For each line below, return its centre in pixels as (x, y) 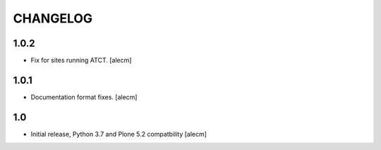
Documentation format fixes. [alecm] (84, 97)
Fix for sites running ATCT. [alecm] (81, 61)
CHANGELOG (53, 18)
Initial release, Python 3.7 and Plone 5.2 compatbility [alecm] (119, 134)
